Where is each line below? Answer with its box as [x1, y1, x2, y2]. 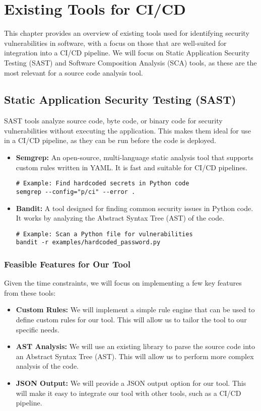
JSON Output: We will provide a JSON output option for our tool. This [16, 378, 246, 388]
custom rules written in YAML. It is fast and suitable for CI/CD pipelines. [16, 162, 247, 172]
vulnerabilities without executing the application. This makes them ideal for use [4, 125, 251, 135]
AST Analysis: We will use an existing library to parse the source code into [16, 341, 255, 352]
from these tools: [4, 287, 56, 298]
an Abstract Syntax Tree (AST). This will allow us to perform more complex [16, 351, 254, 361]
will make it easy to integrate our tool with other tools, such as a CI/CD [16, 387, 241, 398]
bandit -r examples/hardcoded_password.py [16, 239, 161, 246]
